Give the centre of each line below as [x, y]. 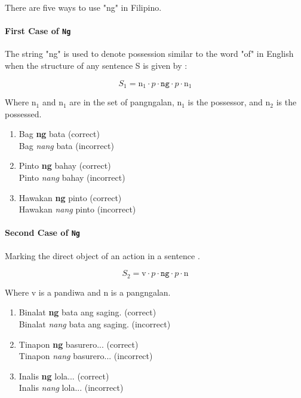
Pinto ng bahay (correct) [65, 165]
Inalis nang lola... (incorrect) [71, 388]
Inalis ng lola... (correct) [64, 376]
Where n [21, 102]
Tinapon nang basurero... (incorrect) [86, 356]
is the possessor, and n [229, 102]
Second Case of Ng [42, 233]
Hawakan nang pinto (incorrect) [77, 209]
